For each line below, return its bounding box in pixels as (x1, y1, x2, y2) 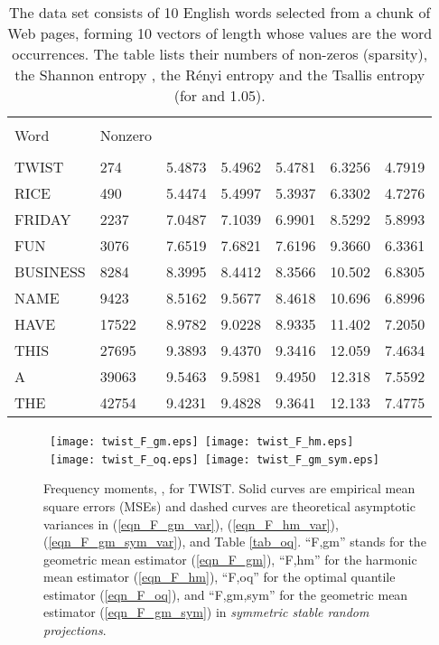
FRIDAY (14, 209, 71, 229)
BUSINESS (14, 261, 86, 282)
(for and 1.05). (173, 85, 266, 106)
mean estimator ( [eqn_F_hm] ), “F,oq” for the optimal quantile (43, 567, 396, 586)
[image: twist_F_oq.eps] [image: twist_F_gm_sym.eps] (50, 453, 379, 466)
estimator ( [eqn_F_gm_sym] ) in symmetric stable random (43, 603, 369, 622)
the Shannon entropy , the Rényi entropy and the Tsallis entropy (14, 64, 425, 85)
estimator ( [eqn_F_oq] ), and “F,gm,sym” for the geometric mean (43, 584, 408, 603)
